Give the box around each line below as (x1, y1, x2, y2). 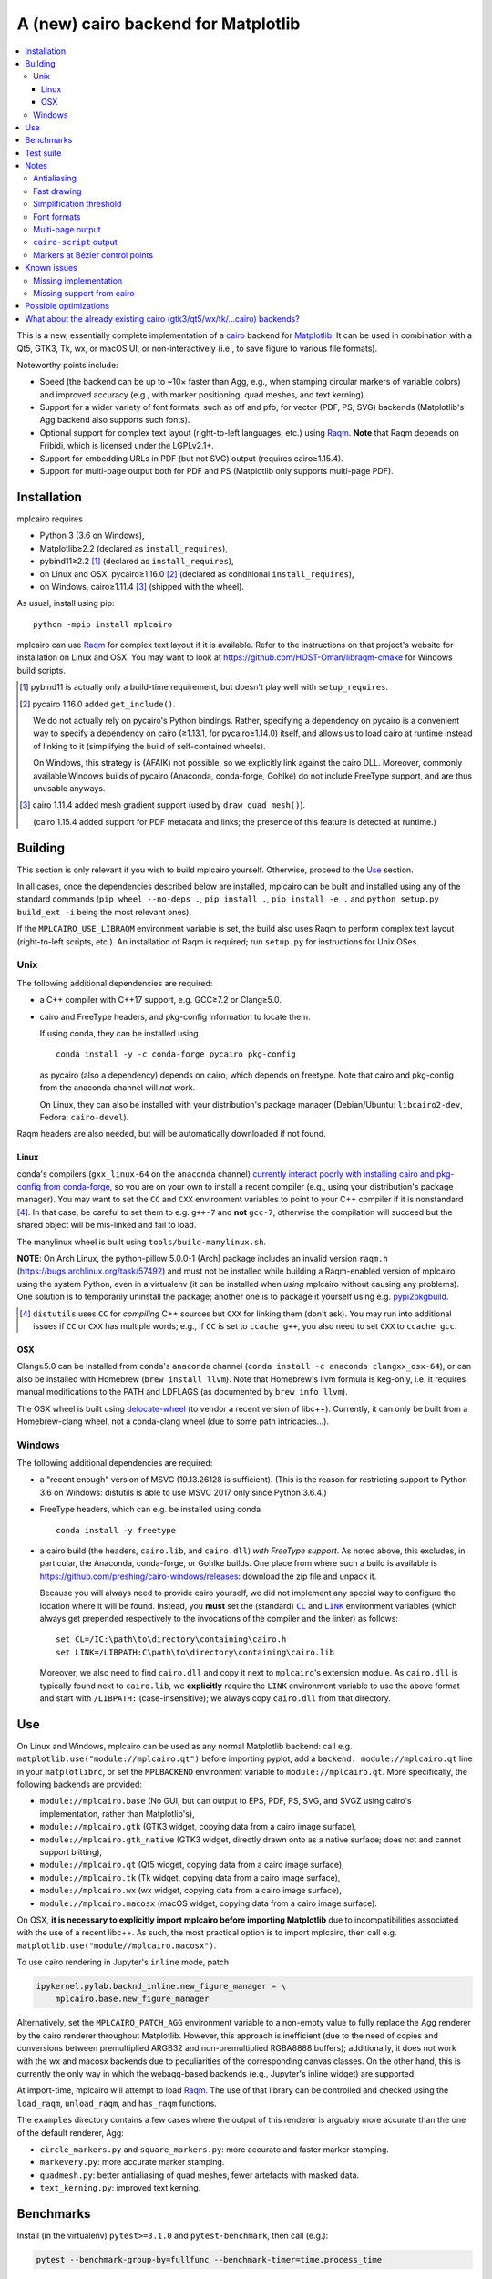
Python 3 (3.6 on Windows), (39, 530, 145, 541)
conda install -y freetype (56, 1525, 177, 1535)
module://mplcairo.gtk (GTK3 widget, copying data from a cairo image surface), (39, 1821, 357, 1832)
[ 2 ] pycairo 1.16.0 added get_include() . (19, 698, 177, 709)
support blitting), (39, 1846, 103, 1857)
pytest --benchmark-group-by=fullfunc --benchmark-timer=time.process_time (36, 2254, 383, 2265)
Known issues (25, 263, 77, 273)
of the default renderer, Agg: (16, 2127, 125, 2138)
